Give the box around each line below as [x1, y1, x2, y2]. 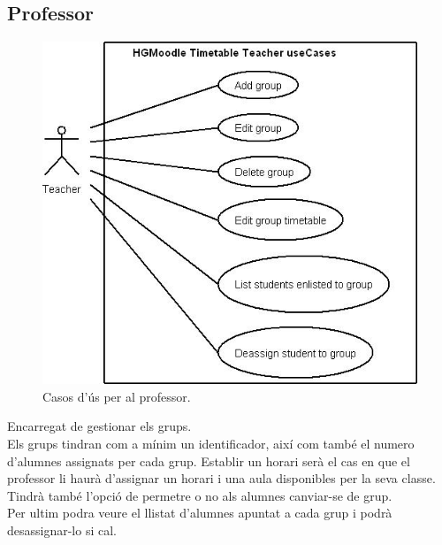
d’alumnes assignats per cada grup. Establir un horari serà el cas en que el [7, 451, 410, 470]
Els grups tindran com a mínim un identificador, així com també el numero [7, 434, 415, 453]
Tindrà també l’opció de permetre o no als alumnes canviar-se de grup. [7, 486, 392, 504]
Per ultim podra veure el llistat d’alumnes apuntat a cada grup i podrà [7, 503, 392, 522]
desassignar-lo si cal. [7, 521, 117, 539]
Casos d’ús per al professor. [42, 387, 191, 405]
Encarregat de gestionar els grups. [7, 417, 192, 435]
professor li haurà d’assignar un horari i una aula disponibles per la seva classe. [7, 469, 436, 487]
